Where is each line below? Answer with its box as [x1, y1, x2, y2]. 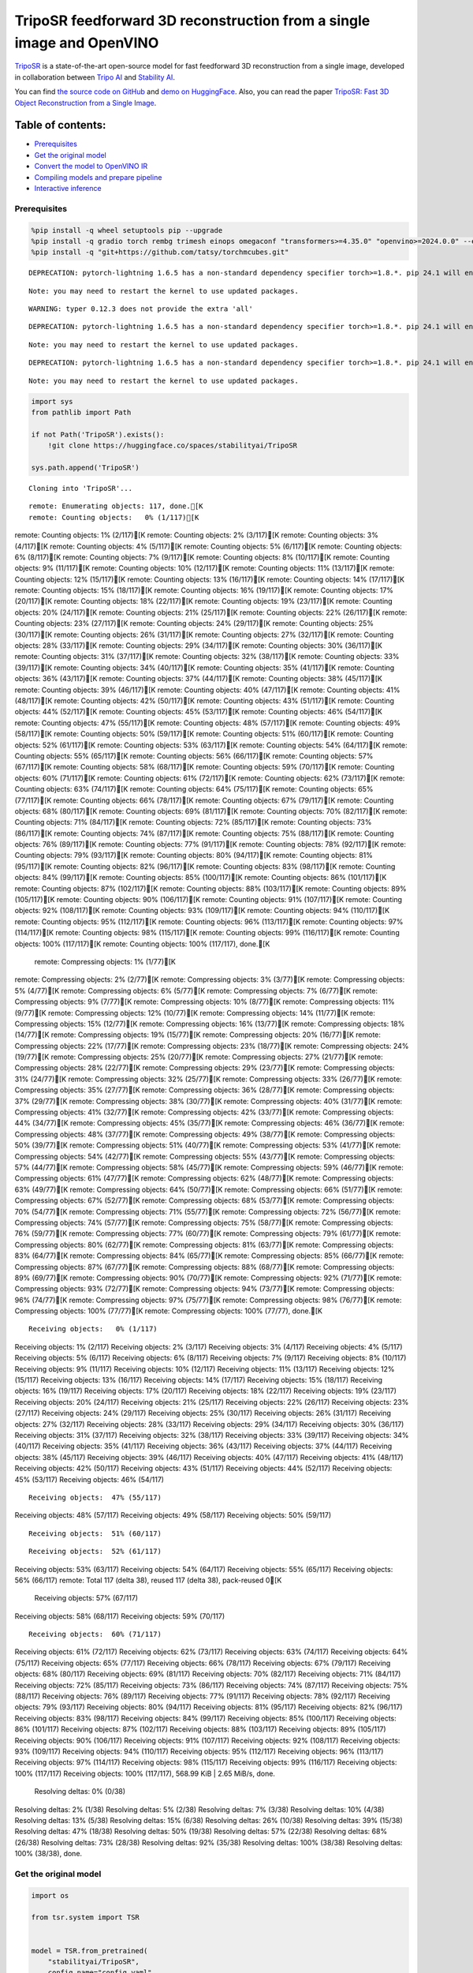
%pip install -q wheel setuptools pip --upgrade [31, 226, 223, 234]
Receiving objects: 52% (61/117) [28, 1547, 162, 1556]
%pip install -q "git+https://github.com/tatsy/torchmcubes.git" [31, 248, 289, 256]
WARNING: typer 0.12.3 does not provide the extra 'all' [28, 305, 254, 313]
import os [31, 1891, 69, 1900]
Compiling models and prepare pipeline [34, 172, 162, 182]
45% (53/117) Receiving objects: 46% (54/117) [14, 1474, 165, 1484]
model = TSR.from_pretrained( [31, 1946, 148, 1955]
